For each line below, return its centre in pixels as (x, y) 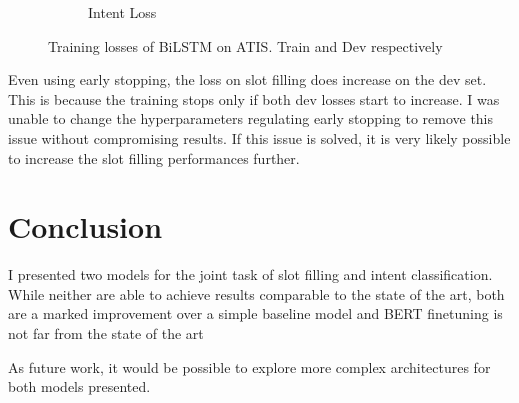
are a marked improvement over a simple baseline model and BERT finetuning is (255, 313)
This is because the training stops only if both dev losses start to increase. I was (254, 98)
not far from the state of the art (106, 333)
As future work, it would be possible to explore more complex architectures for (249, 366)
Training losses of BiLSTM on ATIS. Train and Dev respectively (245, 45)
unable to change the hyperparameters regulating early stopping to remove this (251, 118)
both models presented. (79, 386)
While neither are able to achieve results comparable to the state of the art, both (256, 293)
